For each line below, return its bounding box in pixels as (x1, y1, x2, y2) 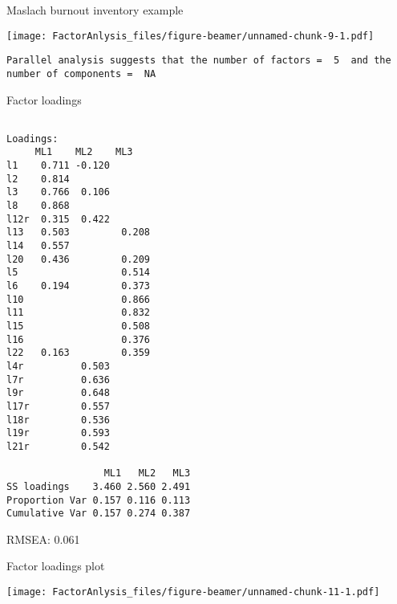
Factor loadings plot (6, 557, 105, 574)
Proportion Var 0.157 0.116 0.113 (6, 494, 191, 506)
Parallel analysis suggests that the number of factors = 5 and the (6, 55, 391, 67)
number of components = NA (6, 67, 156, 80)
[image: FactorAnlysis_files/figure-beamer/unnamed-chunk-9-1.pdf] (6, 30, 375, 42)
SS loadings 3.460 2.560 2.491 (6, 480, 191, 492)
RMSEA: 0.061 (6, 530, 80, 547)
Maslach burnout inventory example (6, 2, 184, 18)
